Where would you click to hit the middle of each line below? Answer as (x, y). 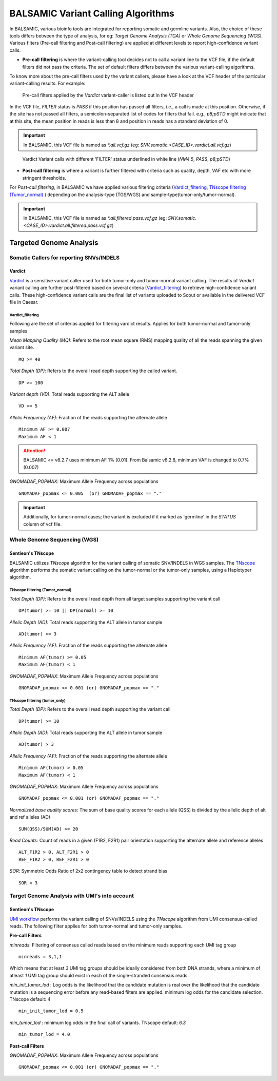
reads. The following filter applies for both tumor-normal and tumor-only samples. (96, 926)
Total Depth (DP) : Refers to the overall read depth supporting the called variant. (93, 371)
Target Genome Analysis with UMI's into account (72, 896)
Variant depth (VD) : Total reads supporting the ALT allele (69, 394)
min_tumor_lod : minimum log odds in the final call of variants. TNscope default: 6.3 (98, 1022)
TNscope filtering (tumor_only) (38, 701)
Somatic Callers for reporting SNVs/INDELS (65, 258)
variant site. (22, 348)
